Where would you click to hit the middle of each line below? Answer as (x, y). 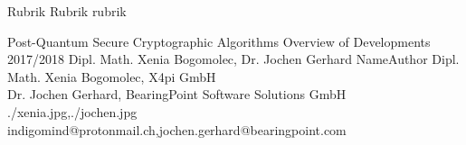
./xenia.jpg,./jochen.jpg (72, 111)
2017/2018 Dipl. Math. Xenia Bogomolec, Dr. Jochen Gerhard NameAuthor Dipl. (233, 59)
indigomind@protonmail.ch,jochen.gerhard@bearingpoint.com (177, 129)
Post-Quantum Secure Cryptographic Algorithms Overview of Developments (219, 41)
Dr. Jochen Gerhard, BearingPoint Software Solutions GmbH (177, 94)
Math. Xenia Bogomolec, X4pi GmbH (112, 76)
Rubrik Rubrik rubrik (67, 11)
